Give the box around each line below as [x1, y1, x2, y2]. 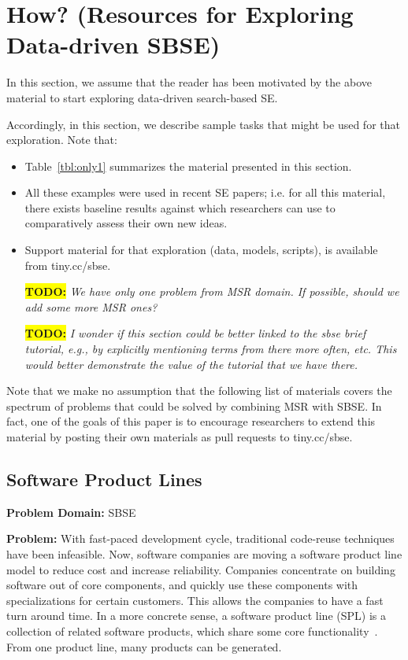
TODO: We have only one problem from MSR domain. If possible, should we [24, 283, 399, 300]
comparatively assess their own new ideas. [24, 215, 228, 231]
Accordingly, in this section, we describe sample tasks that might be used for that [6, 116, 400, 132]
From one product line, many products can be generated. [6, 638, 282, 654]
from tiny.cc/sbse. [24, 256, 111, 273]
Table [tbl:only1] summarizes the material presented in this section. [24, 157, 352, 174]
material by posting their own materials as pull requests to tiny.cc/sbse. [6, 429, 353, 444]
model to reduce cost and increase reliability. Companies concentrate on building [6, 561, 395, 577]
